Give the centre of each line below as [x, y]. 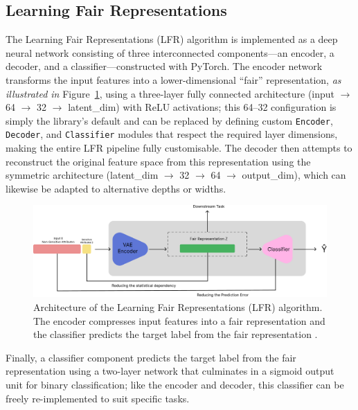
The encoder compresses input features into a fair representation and [179, 320]
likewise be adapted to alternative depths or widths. [116, 188]
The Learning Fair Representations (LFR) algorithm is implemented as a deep [172, 39]
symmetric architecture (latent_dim [82, 175]
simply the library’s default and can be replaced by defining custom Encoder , [169, 120]
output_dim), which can [294, 175]
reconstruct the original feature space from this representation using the [158, 161]
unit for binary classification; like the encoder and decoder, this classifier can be [175, 384]
